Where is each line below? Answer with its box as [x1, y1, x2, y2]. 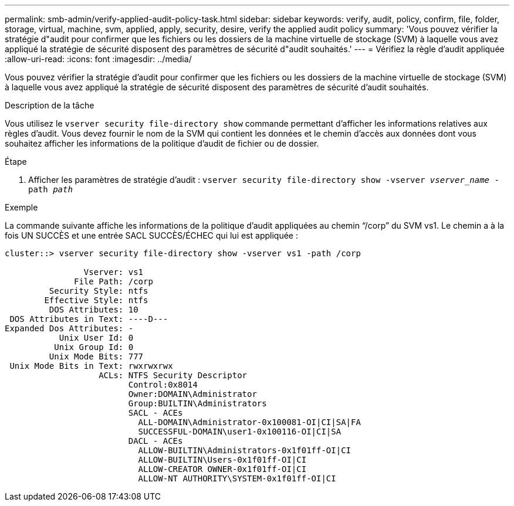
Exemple [5, 202, 38, 212]
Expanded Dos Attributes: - [5, 324, 134, 333]
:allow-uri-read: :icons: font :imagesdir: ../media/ [5, 54, 192, 64]
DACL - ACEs [128, 436, 183, 446]
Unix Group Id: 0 [54, 342, 134, 352]
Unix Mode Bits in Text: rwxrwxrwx [9, 361, 173, 371]
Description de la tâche [5, 100, 94, 110]
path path [28, 185, 73, 194]
